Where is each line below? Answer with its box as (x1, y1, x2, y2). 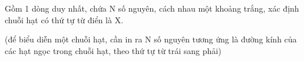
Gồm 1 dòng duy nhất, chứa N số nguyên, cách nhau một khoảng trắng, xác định (5, 2, 299, 14)
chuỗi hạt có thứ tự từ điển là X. (5, 13, 124, 26)
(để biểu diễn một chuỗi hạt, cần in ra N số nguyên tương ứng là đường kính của (5, 33, 297, 45)
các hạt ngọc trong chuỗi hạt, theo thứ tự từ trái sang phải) (5, 44, 222, 56)
